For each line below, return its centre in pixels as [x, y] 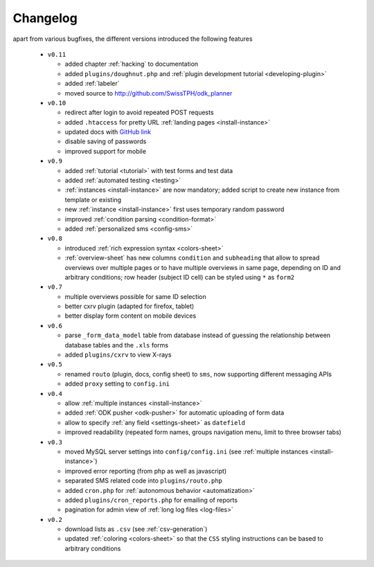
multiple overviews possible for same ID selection [136, 296]
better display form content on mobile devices [131, 316]
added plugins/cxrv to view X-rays [118, 355]
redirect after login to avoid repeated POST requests [139, 112]
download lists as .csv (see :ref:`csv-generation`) [136, 529]
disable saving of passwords [106, 141]
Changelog [45, 18]
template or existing [93, 199]
